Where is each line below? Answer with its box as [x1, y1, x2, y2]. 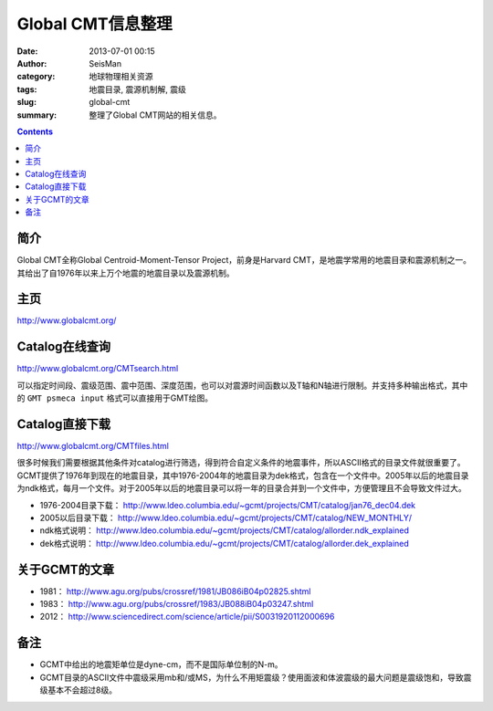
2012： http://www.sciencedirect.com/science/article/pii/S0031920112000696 [39, 612, 335, 622]
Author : [16, 58, 47, 68]
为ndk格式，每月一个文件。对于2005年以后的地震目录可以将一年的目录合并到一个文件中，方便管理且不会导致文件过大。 [16, 483, 467, 494]
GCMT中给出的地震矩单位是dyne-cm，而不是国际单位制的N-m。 [39, 659, 283, 670]
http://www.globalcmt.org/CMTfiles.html [16, 441, 169, 452]
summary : [16, 110, 58, 120]
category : [16, 71, 56, 82]
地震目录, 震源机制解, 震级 [89, 83, 186, 95]
